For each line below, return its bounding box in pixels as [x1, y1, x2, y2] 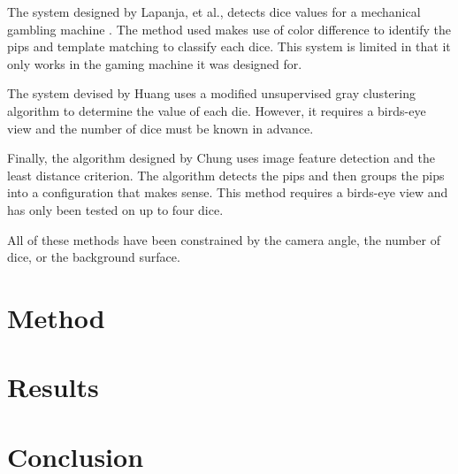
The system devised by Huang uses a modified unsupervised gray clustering [7, 84, 416, 103]
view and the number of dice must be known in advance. [7, 119, 314, 137]
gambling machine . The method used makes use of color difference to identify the [7, 19, 451, 38]
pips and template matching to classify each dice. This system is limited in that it [7, 37, 451, 56]
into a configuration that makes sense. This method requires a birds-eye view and [7, 183, 448, 202]
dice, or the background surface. [7, 248, 180, 266]
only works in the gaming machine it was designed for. [7, 54, 302, 73]
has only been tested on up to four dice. [7, 200, 224, 218]
